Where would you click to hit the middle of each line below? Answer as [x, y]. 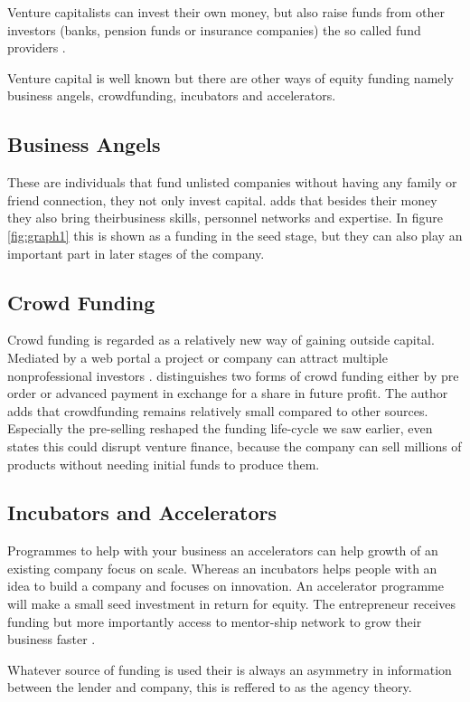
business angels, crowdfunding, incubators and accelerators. [172, 95]
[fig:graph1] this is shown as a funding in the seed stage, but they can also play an [235, 235]
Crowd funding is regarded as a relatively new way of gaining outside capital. [221, 340]
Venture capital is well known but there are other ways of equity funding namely [230, 77]
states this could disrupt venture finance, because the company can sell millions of [235, 446]
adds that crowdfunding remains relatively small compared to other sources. [218, 410]
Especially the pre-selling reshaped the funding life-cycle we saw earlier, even [220, 428]
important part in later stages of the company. [136, 253]
